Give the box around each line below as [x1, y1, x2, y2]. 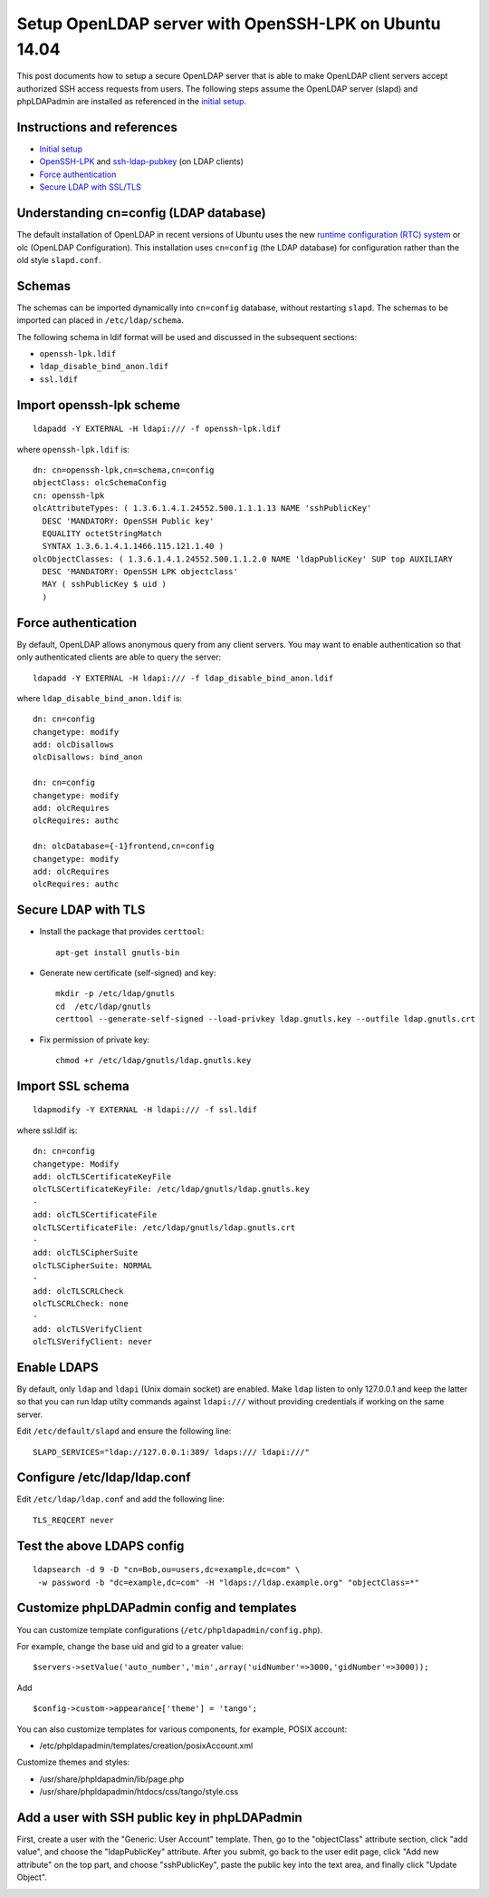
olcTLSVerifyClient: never [33, 1336, 153, 1347]
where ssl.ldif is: [16, 1125, 78, 1136]
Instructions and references [16, 119, 178, 135]
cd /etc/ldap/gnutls [55, 1001, 151, 1012]
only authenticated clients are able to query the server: [16, 651, 222, 662]
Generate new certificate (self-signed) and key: [39, 967, 216, 979]
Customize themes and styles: [16, 1756, 130, 1768]
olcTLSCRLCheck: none [33, 1298, 129, 1308]
